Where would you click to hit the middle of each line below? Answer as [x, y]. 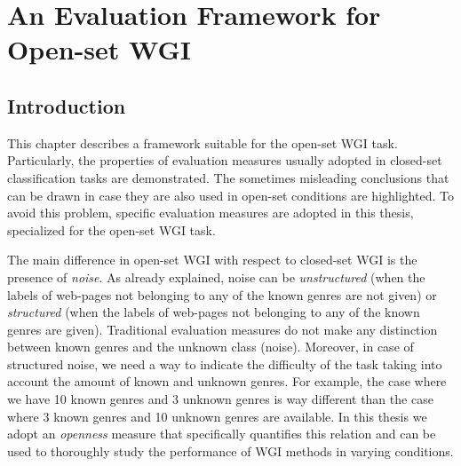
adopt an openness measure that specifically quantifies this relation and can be [222, 434]
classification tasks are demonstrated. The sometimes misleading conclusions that [228, 177]
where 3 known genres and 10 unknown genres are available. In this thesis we [217, 416]
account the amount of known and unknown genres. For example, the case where [227, 381]
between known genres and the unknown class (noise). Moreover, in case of [211, 347]
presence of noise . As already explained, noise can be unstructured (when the [216, 276]
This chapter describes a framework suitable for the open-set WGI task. [203, 142]
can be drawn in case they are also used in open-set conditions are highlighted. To [230, 195]
